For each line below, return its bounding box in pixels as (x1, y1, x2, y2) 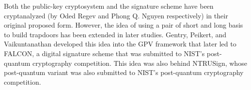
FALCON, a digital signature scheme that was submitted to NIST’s (4, 48, 205, 58)
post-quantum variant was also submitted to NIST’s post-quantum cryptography (4, 67, 244, 77)
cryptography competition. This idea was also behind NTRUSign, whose (32, 58, 247, 68)
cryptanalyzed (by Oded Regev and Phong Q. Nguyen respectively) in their (4, 10, 228, 20)
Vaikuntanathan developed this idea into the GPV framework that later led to (4, 39, 236, 49)
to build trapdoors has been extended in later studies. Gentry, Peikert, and (4, 29, 226, 39)
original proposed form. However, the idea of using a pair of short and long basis (4, 20, 243, 30)
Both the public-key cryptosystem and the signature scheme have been (4, 1, 214, 11)
